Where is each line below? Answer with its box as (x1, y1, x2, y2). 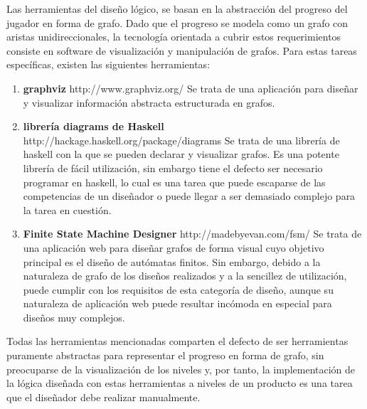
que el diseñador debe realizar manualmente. (6, 389, 201, 404)
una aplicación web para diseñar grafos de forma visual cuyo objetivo (23, 240, 324, 255)
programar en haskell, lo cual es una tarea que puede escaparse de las (23, 174, 326, 189)
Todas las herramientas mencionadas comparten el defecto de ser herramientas (6, 334, 349, 349)
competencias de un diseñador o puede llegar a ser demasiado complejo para (23, 188, 356, 203)
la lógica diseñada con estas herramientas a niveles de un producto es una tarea (6, 376, 353, 391)
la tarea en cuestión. (23, 202, 112, 217)
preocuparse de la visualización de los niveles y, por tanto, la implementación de (6, 361, 356, 376)
